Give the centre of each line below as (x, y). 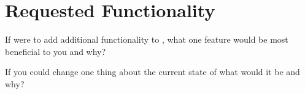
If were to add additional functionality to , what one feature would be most (147, 39)
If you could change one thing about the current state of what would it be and (152, 72)
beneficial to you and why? (56, 51)
